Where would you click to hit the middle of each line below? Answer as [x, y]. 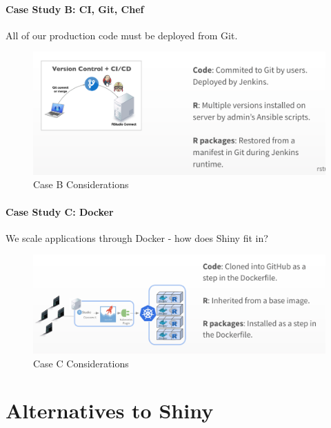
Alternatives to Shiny [110, 410]
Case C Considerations [81, 363]
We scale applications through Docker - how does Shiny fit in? [137, 237]
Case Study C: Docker [60, 211]
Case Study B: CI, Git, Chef [75, 9]
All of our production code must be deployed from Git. [122, 35]
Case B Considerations [81, 184]
